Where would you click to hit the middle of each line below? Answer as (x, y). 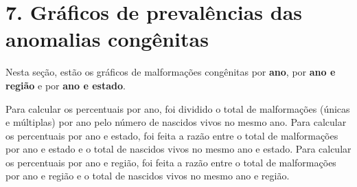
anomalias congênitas (107, 39)
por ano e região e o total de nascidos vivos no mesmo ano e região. (148, 176)
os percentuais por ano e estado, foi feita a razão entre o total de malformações (172, 135)
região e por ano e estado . (66, 85)
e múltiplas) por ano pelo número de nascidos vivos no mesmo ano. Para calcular (176, 122)
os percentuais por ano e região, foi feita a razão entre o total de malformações (171, 162)
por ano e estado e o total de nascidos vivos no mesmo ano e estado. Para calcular (178, 149)
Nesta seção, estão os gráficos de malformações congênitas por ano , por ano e (171, 72)
